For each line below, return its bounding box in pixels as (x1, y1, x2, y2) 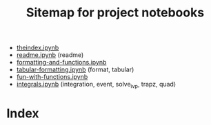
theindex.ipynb (16, 43, 59, 52)
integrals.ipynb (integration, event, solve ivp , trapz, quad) (16, 80, 177, 90)
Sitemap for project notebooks (26, 5, 205, 21)
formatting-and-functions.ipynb (16, 58, 107, 67)
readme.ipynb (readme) (16, 51, 84, 59)
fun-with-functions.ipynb (16, 73, 88, 81)
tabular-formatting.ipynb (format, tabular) (16, 65, 134, 73)
